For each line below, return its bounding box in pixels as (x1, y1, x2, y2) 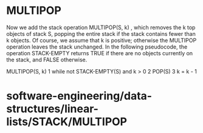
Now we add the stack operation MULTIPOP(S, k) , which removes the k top (6, 24, 196, 31)
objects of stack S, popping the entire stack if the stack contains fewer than (6, 30, 196, 37)
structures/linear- (6, 102, 99, 116)
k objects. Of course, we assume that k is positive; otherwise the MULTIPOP (6, 36, 197, 44)
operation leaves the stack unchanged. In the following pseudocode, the (6, 43, 188, 50)
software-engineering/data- (6, 89, 153, 103)
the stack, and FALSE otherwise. (6, 56, 88, 63)
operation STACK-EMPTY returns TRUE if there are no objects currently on (6, 49, 193, 56)
